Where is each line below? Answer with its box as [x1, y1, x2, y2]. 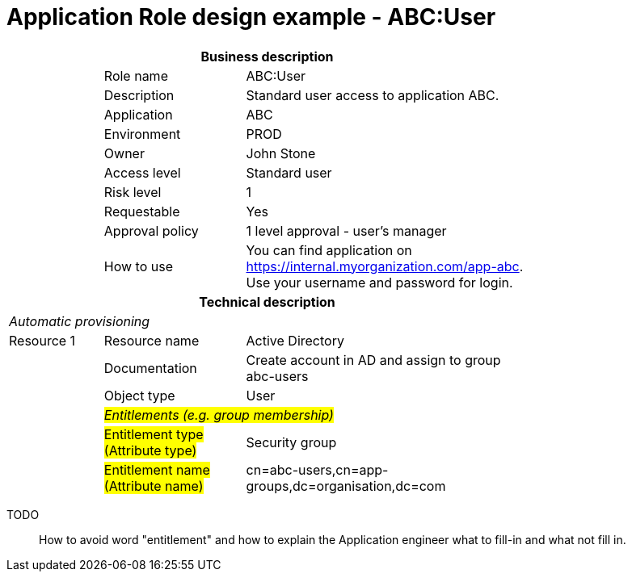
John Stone [246, 144, 316, 161]
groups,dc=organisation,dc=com [246, 477, 446, 494]
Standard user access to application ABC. [246, 86, 499, 103]
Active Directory [246, 332, 344, 349]
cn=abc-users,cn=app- [246, 461, 389, 478]
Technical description [199, 293, 335, 310]
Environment [103, 125, 181, 142]
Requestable [103, 203, 180, 220]
